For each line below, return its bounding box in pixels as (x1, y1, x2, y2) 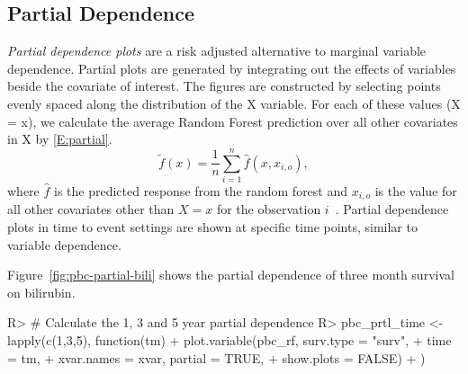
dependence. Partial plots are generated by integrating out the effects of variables (7, 58, 456, 77)
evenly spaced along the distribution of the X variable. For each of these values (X (7, 93, 461, 112)
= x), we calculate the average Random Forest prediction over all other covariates (7, 111, 458, 130)
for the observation (216, 200, 321, 218)
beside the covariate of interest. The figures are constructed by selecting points (7, 76, 441, 95)
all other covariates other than (7, 200, 175, 218)
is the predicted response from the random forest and (54, 181, 348, 200)
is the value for (374, 181, 457, 200)
